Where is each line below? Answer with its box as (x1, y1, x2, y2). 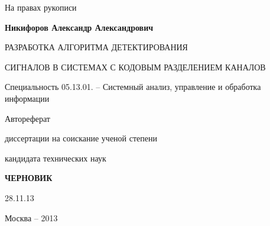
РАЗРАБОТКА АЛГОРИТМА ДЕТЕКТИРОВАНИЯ (5, 41, 188, 53)
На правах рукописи (5, 1, 77, 13)
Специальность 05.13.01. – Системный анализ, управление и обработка (5, 80, 261, 93)
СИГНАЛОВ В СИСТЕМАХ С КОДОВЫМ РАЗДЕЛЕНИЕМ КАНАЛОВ (5, 60, 266, 73)
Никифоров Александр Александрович (5, 21, 154, 33)
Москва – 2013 (5, 211, 58, 224)
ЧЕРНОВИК (5, 172, 53, 184)
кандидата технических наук (5, 151, 106, 164)
